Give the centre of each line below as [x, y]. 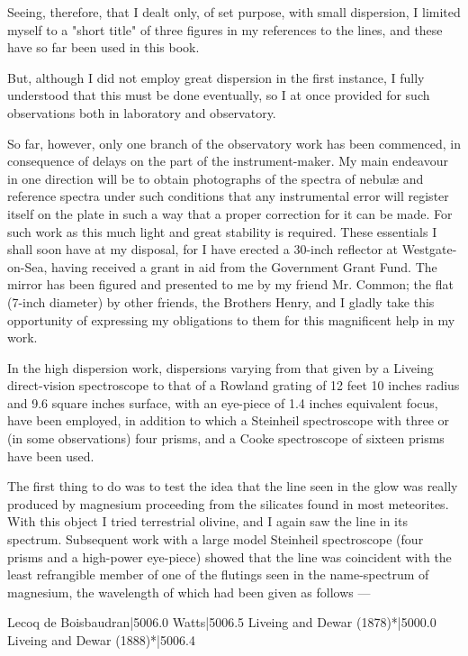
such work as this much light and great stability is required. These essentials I [222, 231]
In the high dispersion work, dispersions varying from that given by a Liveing [220, 367]
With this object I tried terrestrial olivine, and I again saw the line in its [207, 521]
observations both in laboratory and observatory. [142, 112]
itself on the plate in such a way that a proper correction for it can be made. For [230, 213]
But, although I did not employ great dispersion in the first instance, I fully [216, 77]
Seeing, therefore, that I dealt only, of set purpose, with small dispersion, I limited [234, 12]
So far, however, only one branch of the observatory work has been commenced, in [234, 143]
